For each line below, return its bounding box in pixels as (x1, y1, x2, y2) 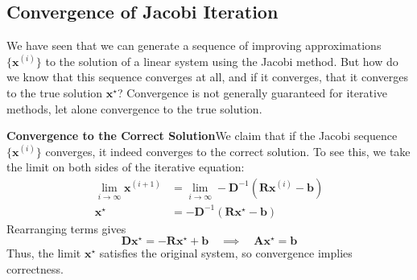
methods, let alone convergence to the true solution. (6, 100, 262, 117)
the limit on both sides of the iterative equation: (6, 159, 245, 175)
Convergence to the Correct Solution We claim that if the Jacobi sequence (6, 127, 398, 144)
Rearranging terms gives (6, 220, 126, 237)
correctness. (6, 261, 64, 277)
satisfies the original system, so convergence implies (99, 245, 353, 261)
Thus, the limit (6, 245, 81, 261)
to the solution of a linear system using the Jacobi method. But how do (45, 52, 398, 69)
